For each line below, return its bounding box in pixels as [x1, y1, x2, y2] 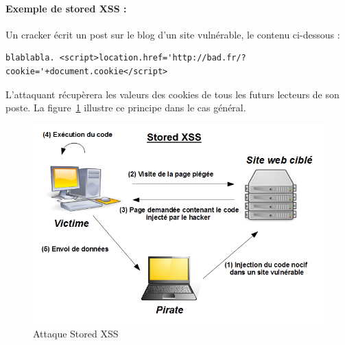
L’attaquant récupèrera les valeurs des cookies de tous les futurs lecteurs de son [5, 87, 340, 101]
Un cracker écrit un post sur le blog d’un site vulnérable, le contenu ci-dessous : [5, 27, 340, 41]
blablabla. [5, 53, 55, 63]
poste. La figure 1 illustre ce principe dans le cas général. [5, 100, 246, 115]
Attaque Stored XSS [33, 326, 119, 340]
